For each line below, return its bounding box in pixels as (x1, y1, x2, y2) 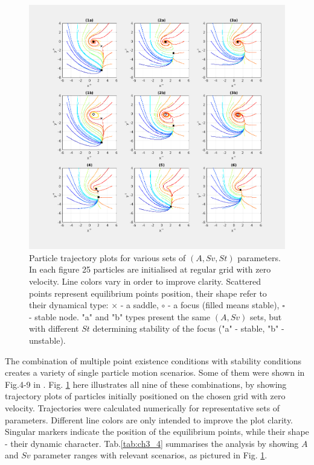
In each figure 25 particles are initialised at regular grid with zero (29, 263, 271, 276)
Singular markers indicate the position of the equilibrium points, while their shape (5, 425, 309, 438)
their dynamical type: (29, 299, 109, 311)
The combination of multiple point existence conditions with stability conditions (5, 354, 302, 367)
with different (29, 322, 79, 335)
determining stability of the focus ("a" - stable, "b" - (92, 322, 284, 335)
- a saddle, (120, 299, 159, 311)
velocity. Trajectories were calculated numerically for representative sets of (5, 401, 280, 414)
